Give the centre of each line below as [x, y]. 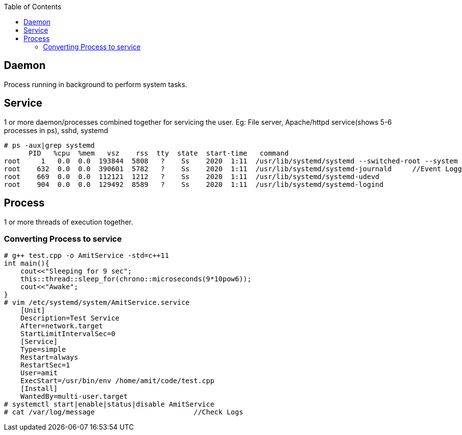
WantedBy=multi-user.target [74, 397]
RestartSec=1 [45, 365]
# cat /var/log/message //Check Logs [124, 412]
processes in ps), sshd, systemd [56, 130]
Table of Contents [33, 7]
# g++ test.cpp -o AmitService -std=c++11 [87, 256]
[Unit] [33, 310]
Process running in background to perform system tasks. [96, 84]
